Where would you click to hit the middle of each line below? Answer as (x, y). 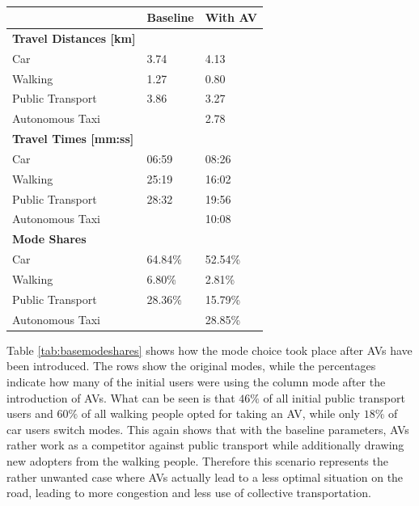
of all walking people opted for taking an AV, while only (221, 413)
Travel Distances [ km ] (74, 38)
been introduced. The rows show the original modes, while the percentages (191, 366)
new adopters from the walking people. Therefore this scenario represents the (197, 460)
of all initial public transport (334, 397)
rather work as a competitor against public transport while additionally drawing (205, 445)
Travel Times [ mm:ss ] (73, 139)
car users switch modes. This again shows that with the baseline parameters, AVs (208, 429)
